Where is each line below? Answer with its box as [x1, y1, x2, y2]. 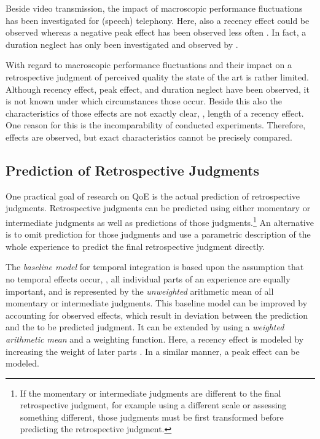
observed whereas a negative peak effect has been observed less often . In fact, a [6, 26, 306, 39]
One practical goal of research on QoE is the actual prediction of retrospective [6, 189, 300, 202]
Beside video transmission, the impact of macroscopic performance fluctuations [6, 2, 303, 14]
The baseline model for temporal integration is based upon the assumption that [6, 260, 304, 273]
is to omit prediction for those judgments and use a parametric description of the [6, 228, 311, 241]
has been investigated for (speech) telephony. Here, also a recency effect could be [6, 14, 310, 26]
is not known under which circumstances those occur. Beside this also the [6, 95, 282, 107]
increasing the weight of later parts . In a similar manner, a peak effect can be [6, 344, 300, 357]
